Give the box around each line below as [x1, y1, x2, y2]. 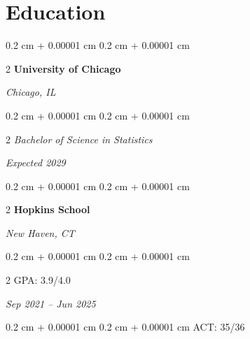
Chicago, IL [6, 85, 56, 99]
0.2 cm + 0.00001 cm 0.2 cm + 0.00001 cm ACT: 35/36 [6, 319, 245, 334]
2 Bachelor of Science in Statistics [6, 131, 153, 146]
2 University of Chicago [6, 61, 121, 75]
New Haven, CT [6, 225, 75, 240]
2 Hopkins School [6, 202, 90, 217]
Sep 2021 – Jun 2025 [6, 296, 96, 310]
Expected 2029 [6, 155, 66, 170]
